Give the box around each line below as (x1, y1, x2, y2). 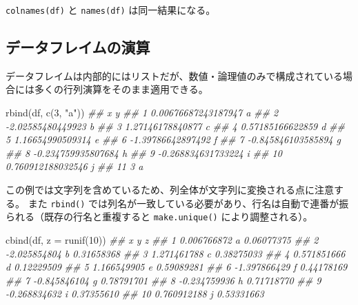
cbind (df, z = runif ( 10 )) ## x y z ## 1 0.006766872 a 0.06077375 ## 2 (6, 232, 319, 246)
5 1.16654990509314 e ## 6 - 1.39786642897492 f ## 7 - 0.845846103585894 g (6, 132, 341, 147)
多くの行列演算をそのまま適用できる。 (34, 82, 208, 96)
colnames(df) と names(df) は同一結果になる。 (6, 3, 216, 17)
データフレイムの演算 (6, 36, 150, 58)
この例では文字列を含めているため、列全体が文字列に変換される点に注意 (6, 182, 334, 197)
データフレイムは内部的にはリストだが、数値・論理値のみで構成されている (6, 68, 344, 83)
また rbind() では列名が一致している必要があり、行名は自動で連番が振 (28, 196, 349, 210)
